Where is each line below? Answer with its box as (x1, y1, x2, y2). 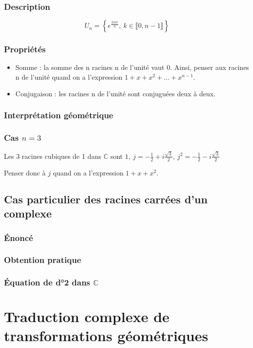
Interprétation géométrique (4, 109, 113, 121)
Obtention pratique (4, 254, 81, 266)
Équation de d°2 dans (4, 276, 90, 288)
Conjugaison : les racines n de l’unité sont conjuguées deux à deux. (15, 88, 215, 98)
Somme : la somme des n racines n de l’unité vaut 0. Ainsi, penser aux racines (15, 62, 249, 72)
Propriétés (4, 43, 46, 55)
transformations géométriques (4, 326, 209, 346)
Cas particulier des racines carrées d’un (4, 191, 208, 206)
